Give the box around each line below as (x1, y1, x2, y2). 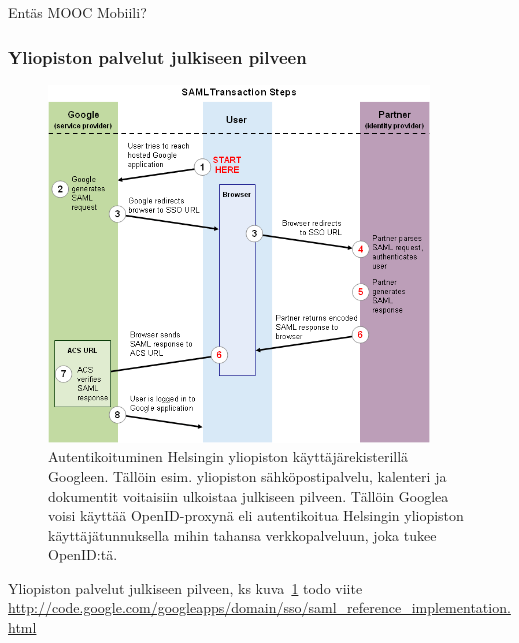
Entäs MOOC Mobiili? (8, 2, 147, 22)
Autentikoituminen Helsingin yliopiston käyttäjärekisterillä (48, 446, 409, 467)
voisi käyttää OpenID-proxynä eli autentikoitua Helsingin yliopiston (48, 505, 464, 526)
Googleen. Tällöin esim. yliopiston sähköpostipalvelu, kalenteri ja (48, 465, 447, 486)
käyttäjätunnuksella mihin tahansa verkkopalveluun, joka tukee (48, 524, 437, 545)
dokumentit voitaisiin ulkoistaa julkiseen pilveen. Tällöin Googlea (48, 485, 449, 506)
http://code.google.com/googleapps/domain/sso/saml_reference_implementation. (8, 597, 511, 618)
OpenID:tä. (48, 544, 118, 565)
